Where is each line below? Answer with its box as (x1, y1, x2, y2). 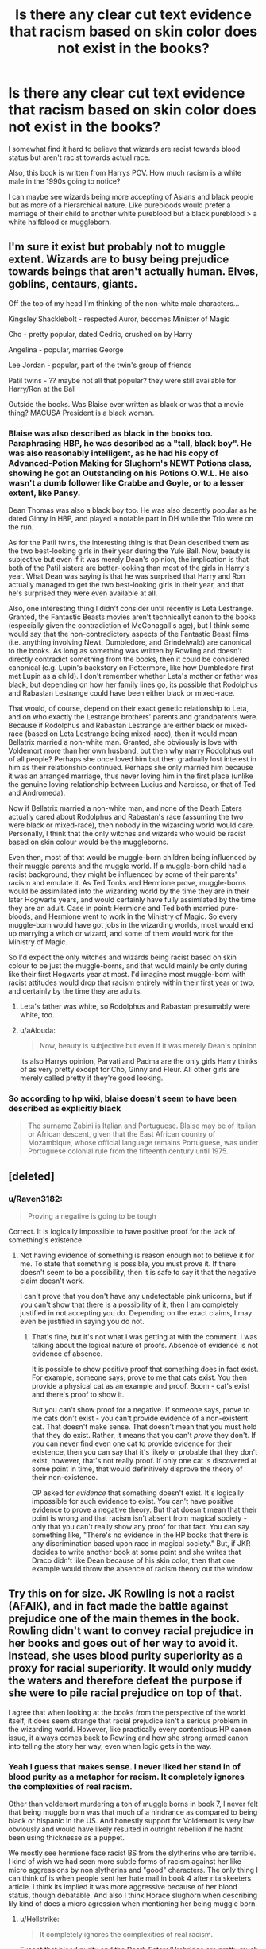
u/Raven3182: (8, 1193, 64, 1204)
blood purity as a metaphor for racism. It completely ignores (8, 1771, 245, 1782)
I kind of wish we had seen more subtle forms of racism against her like (8, 1857, 242, 1866)
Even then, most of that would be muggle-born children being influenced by (8, 853, 256, 862)
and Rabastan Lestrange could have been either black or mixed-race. (8, 688, 235, 698)
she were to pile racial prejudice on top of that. (8, 1687, 243, 1700)
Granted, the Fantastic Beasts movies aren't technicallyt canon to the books (8, 612, 256, 622)
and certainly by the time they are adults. (8, 986, 142, 996)
